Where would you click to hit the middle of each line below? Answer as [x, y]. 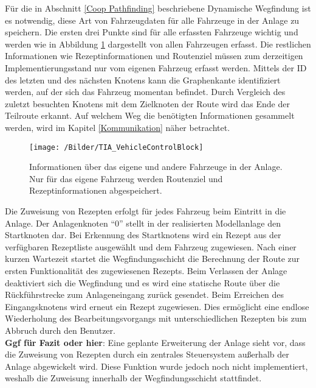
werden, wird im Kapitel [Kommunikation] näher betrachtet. [118, 127]
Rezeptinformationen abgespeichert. [96, 190]
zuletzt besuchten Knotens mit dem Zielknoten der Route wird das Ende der [147, 103]
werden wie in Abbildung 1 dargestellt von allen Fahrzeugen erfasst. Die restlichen [158, 44]
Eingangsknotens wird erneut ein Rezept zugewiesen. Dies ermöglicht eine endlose [157, 306]
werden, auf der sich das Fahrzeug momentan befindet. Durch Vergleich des [145, 92]
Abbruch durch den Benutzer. [60, 330]
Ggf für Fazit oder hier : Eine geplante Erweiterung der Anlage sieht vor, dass [155, 342]
